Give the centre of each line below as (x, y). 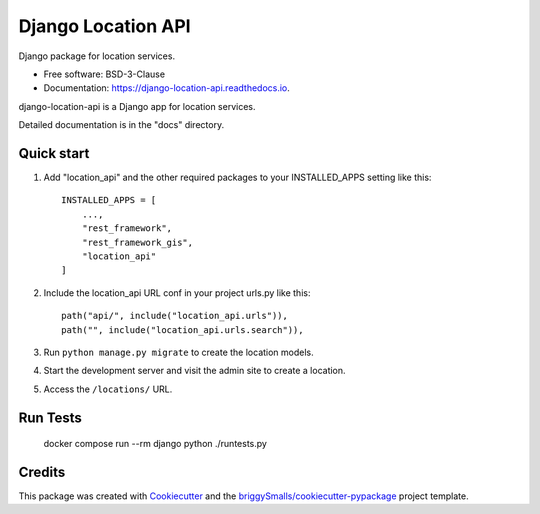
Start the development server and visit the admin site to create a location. (194, 371)
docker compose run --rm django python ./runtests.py (155, 444)
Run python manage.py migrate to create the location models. (178, 352)
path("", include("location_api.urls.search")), (182, 329)
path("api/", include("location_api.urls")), (175, 316)
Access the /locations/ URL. (108, 389)
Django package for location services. (96, 56)
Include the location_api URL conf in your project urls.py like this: (177, 292)
